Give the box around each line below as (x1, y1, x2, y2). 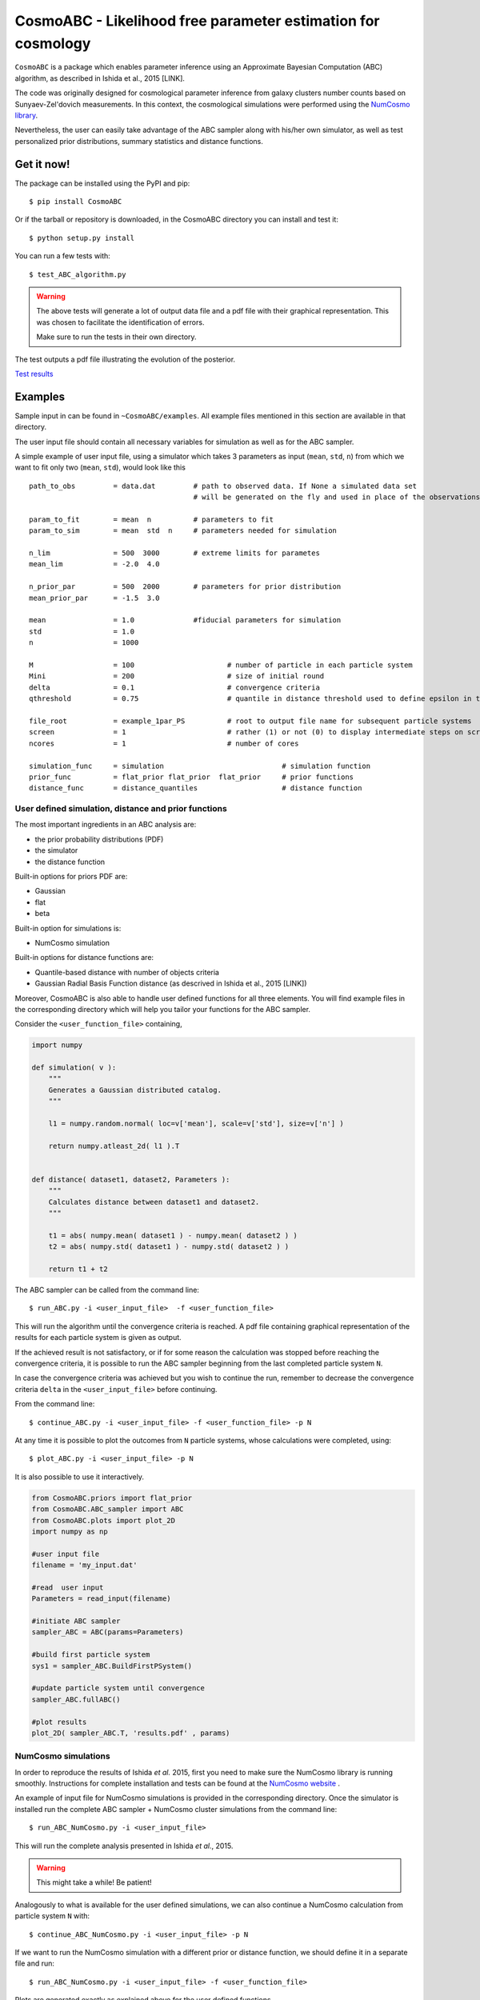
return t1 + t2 (48, 1265, 108, 1274)
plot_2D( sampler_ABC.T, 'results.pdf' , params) (31, 1728, 230, 1738)
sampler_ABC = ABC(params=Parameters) (31, 1628, 184, 1637)
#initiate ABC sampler (31, 1617, 121, 1626)
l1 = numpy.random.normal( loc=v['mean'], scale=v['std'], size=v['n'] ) (48, 1119, 344, 1128)
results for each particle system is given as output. (14, 1333, 182, 1342)
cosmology (14, 34, 91, 52)
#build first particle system (31, 1650, 150, 1659)
